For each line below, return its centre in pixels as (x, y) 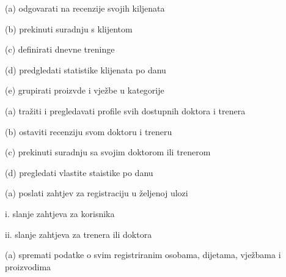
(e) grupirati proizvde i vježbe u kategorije (85, 90)
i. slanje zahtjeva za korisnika (60, 213)
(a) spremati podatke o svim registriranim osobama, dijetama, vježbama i (143, 255)
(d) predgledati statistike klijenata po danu (86, 69)
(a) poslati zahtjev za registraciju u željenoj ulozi (97, 193)
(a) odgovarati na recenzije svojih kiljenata (85, 8)
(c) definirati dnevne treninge (60, 49)
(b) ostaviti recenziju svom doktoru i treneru (89, 131)
